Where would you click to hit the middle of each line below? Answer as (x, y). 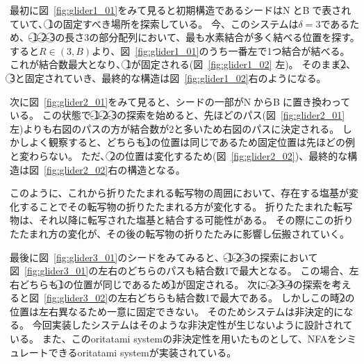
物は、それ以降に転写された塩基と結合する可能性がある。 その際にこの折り (182, 220)
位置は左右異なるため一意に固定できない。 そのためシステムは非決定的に (177, 311)
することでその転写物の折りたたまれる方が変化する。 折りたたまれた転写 (186, 206)
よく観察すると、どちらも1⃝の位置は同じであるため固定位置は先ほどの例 (192, 142)
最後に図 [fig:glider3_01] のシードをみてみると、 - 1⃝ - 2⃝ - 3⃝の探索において (164, 257)
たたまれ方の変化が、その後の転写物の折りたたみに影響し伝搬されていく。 (180, 233)
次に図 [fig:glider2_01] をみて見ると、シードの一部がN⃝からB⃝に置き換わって (180, 101)
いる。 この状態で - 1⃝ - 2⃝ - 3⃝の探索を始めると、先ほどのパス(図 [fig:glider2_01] (177, 115)
